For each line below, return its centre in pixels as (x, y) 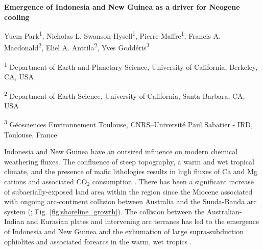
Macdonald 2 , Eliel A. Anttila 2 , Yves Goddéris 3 (77, 47)
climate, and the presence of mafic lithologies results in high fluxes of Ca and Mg (131, 171)
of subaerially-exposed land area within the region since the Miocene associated (128, 191)
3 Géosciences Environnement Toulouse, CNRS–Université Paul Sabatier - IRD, (128, 124)
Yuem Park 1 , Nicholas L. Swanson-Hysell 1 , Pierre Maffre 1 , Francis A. (113, 35)
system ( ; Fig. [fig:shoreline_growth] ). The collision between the (104, 211)
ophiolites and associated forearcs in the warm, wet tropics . (98, 241)
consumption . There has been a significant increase (173, 181)
